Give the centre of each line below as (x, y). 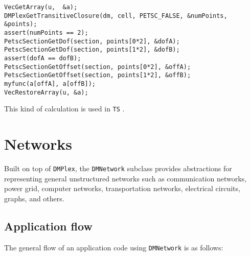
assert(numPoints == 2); (46, 32)
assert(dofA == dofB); (43, 58)
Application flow (48, 226)
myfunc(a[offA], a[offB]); (50, 84)
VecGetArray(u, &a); (41, 7)
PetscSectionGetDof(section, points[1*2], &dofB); (92, 50)
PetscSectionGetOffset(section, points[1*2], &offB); (98, 75)
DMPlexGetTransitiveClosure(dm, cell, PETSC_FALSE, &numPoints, (116, 16)
